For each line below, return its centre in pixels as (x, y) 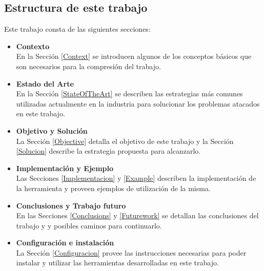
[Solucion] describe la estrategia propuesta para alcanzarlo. (108, 151)
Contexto (33, 46)
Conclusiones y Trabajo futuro (71, 205)
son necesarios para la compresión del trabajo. (88, 66)
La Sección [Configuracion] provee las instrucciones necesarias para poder (131, 252)
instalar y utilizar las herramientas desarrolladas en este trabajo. (117, 263)
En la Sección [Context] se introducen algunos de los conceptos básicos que (134, 56)
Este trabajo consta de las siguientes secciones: (77, 29)
